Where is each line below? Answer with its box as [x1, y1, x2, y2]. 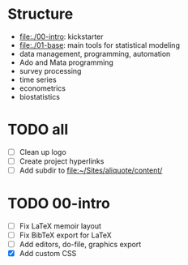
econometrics [19, 83, 66, 93]
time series [19, 75, 58, 84]
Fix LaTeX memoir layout [19, 221, 102, 231]
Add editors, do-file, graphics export [19, 240, 142, 250]
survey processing [19, 66, 82, 75]
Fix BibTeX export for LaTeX [19, 230, 113, 240]
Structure [7, 5, 74, 24]
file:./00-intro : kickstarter [19, 32, 104, 41]
